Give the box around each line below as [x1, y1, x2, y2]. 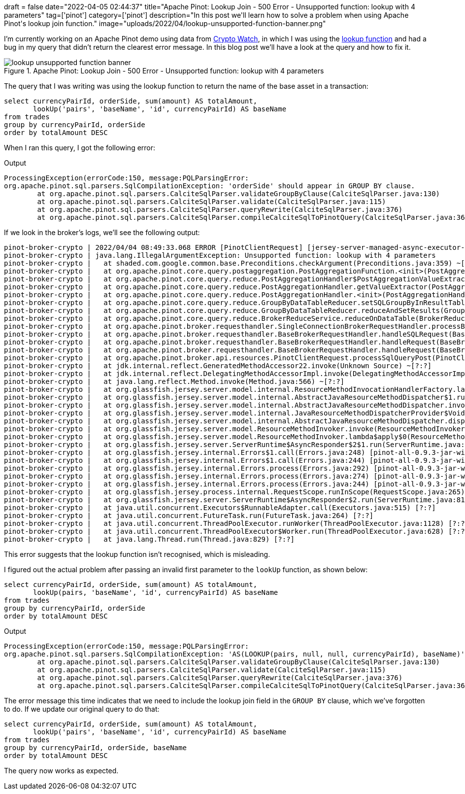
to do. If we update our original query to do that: [4, 705, 160, 713]
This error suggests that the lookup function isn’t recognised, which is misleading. [4, 550, 270, 558]
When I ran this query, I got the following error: [4, 143, 156, 152]
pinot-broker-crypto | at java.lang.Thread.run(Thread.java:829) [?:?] [4, 535, 295, 543]
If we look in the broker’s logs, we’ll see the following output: [4, 228, 200, 237]
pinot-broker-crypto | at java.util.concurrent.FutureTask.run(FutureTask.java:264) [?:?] [4, 512, 374, 519]
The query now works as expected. [4, 766, 119, 775]
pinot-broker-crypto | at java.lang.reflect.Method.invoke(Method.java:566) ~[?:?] [4, 378, 345, 385]
